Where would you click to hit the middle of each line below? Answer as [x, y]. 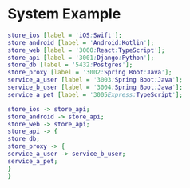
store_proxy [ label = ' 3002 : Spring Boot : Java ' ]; [90, 73]
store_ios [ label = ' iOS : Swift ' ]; [65, 35]
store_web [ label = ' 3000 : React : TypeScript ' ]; [86, 50]
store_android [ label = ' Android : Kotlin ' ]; [81, 42]
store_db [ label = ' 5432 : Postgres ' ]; [70, 65]
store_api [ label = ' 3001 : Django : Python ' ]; [81, 58]
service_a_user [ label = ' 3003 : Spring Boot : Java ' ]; [95, 80]
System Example [64, 14]
